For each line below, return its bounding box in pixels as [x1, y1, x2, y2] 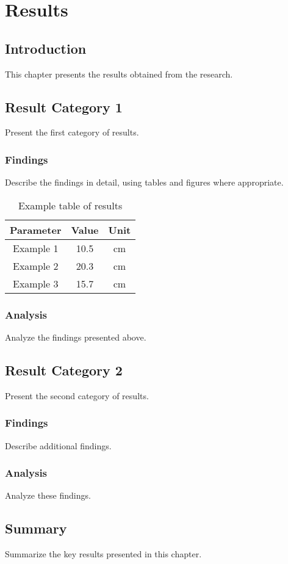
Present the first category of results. [5, 126, 139, 139]
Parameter [10, 222, 62, 237]
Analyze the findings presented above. [5, 331, 146, 343]
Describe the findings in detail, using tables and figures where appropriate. [5, 176, 284, 189]
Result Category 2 [5, 360, 123, 379]
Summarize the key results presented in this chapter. [5, 548, 202, 560]
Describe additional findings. [5, 439, 112, 452]
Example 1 [13, 240, 59, 255]
